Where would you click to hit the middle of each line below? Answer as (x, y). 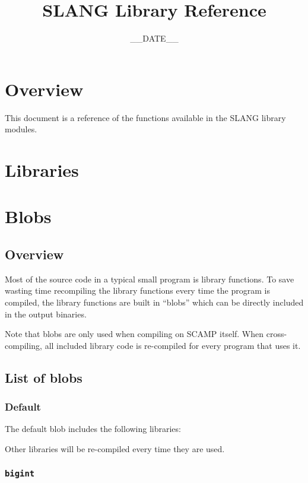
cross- (277, 334)
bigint (20, 474)
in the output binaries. (46, 314)
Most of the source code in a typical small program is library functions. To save (150, 279)
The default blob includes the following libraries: (93, 429)
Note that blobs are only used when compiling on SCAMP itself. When (134, 334)
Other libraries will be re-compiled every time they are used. (115, 448)
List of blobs (44, 377)
